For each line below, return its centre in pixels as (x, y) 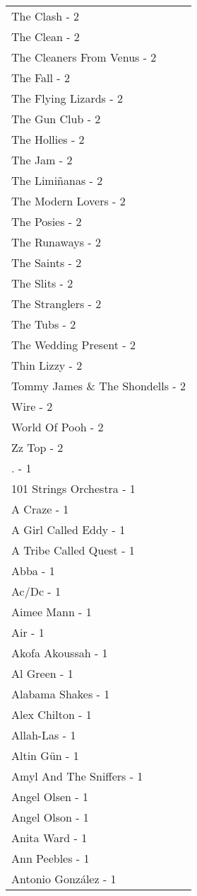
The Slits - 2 (42, 283)
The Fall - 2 (41, 78)
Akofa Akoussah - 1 (60, 653)
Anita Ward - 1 (49, 838)
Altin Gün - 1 (45, 755)
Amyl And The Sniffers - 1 (77, 776)
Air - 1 (28, 632)
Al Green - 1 (42, 673)
